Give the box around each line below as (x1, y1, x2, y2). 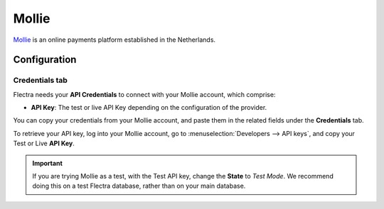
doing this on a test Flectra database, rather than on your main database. (32, 181, 246, 191)
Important (32, 159, 63, 167)
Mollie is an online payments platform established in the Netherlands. (13, 35, 216, 44)
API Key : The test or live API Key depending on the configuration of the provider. (31, 103, 267, 112)
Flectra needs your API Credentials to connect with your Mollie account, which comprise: (13, 90, 276, 98)
